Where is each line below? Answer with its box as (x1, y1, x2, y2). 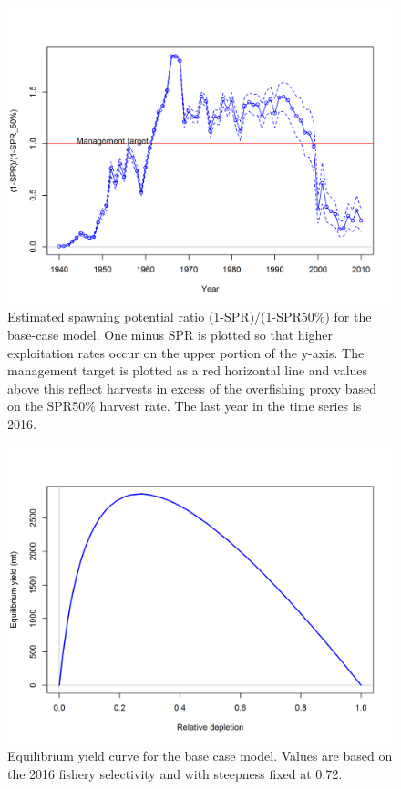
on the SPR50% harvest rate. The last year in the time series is (7, 396, 362, 415)
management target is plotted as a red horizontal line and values (7, 361, 368, 380)
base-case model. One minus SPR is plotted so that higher (7, 325, 334, 344)
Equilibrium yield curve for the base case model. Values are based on (7, 746, 393, 765)
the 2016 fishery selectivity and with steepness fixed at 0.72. (7, 763, 343, 783)
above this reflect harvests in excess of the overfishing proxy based (7, 378, 377, 397)
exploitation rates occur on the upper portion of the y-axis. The (7, 343, 365, 362)
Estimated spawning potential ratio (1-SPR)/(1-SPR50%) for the (7, 307, 372, 326)
